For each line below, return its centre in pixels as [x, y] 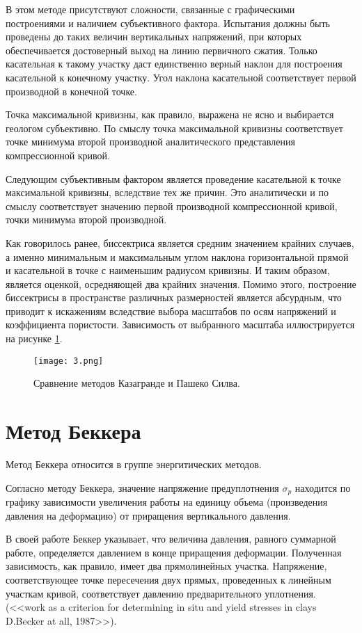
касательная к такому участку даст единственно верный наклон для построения [174, 64]
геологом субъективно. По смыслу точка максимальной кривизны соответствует [174, 128]
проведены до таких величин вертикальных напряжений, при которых [154, 37]
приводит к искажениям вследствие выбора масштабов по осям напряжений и [171, 311]
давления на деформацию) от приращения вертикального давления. [148, 515]
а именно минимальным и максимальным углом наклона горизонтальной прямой [177, 256]
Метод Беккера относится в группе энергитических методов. [134, 464]
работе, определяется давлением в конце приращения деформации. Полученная [174, 552]
